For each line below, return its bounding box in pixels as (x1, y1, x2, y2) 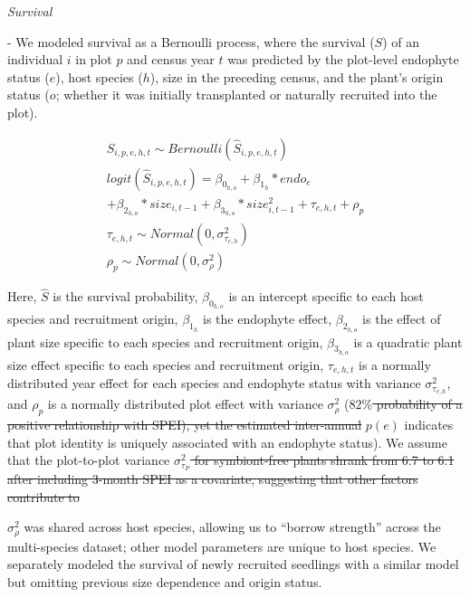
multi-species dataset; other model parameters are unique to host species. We (7, 536, 436, 555)
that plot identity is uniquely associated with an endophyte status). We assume (7, 432, 447, 451)
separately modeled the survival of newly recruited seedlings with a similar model (7, 554, 459, 573)
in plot (75, 50, 112, 69)
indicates (404, 414, 454, 433)
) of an (382, 32, 420, 51)
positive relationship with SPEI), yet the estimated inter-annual (7, 414, 362, 433)
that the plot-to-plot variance (7, 450, 170, 469)
